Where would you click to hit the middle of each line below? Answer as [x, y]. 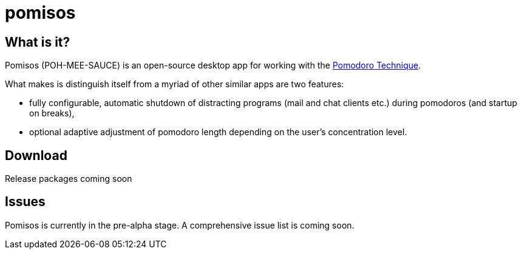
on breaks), [52, 113]
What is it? [38, 42]
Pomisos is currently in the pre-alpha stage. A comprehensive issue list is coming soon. [180, 225]
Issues [25, 202]
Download [36, 155]
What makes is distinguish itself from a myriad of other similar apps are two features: [175, 84]
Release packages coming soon [69, 179]
